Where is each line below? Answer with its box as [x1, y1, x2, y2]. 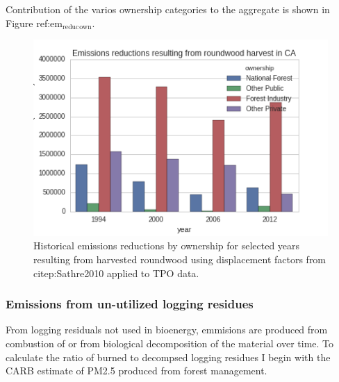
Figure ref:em [6, 15, 63, 30]
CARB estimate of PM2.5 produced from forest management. [6, 363, 267, 378]
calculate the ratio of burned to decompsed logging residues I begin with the [6, 349, 331, 364]
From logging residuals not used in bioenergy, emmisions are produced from [6, 322, 328, 337]
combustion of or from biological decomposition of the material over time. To [6, 336, 334, 351]
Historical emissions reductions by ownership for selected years [33, 238, 300, 253]
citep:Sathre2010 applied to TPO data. [33, 265, 199, 280]
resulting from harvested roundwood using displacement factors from [33, 252, 326, 267]
